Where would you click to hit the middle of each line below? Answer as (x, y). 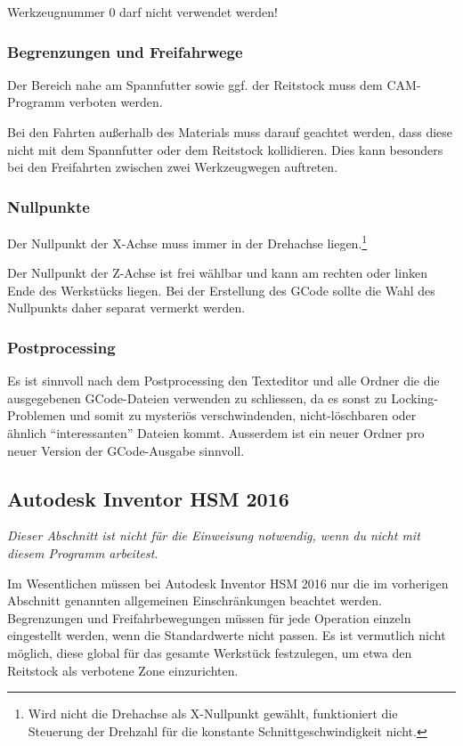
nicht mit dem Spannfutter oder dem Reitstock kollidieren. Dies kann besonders (225, 149)
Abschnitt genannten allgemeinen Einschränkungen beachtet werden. (195, 600)
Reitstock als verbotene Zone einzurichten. (123, 670)
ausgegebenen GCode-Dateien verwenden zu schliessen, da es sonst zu (197, 397)
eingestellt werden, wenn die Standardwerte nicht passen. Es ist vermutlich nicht (227, 635)
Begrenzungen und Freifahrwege (125, 51)
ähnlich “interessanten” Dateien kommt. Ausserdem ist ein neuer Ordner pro (216, 433)
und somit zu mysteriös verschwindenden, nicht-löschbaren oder (243, 415)
